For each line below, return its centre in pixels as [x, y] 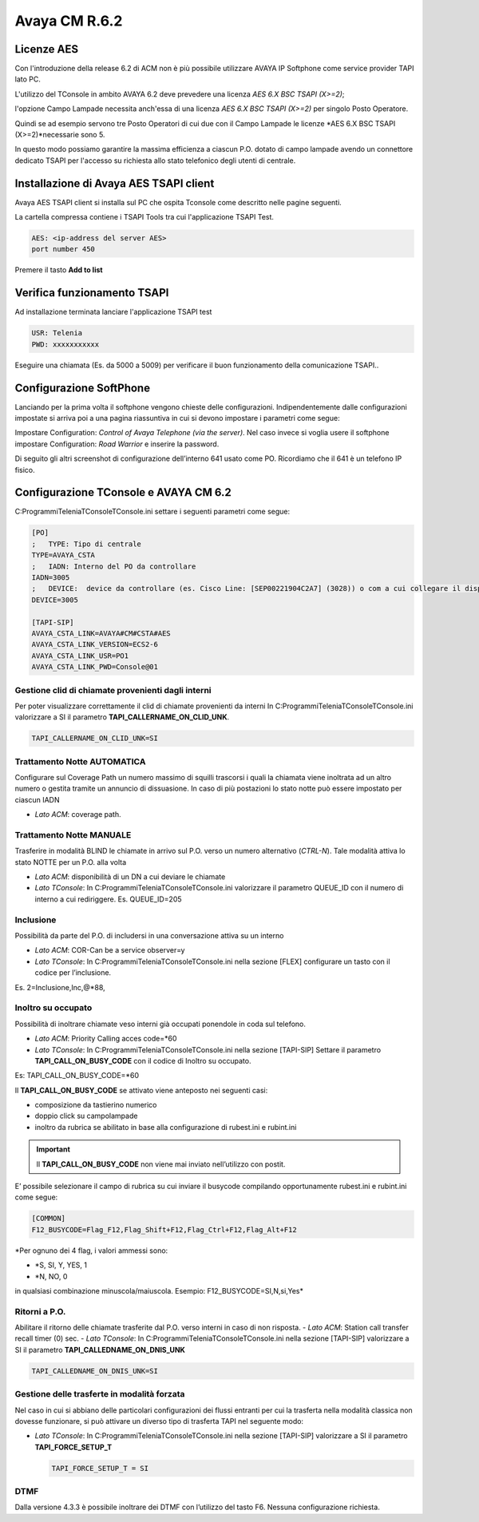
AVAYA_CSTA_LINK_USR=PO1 [80, 656]
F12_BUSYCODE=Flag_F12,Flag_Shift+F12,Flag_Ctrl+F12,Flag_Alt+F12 [164, 1229]
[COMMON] [49, 1219]
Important [53, 1149]
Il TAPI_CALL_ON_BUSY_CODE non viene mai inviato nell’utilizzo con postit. [161, 1164]
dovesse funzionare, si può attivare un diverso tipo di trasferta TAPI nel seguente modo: [159, 1421]
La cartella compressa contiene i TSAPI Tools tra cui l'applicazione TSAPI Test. [144, 217]
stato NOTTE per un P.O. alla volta [71, 862]
